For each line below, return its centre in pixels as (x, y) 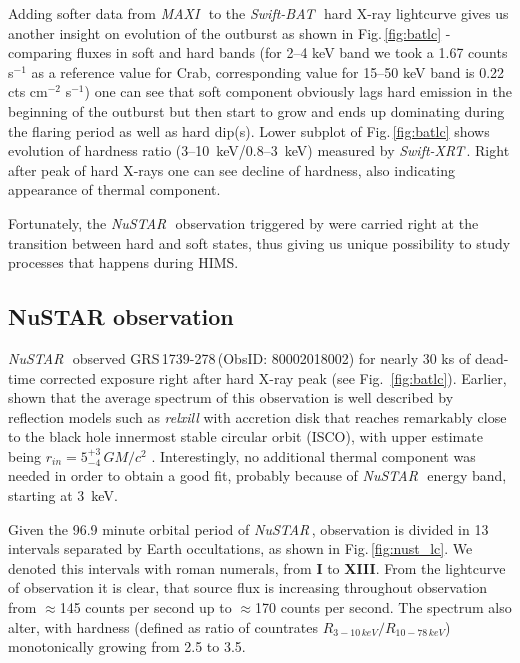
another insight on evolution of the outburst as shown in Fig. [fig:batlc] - (229, 32)
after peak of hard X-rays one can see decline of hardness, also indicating (231, 169)
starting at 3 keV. (63, 495)
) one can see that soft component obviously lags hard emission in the (298, 91)
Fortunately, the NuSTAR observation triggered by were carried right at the (243, 222)
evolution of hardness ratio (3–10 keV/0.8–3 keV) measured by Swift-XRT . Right (259, 150)
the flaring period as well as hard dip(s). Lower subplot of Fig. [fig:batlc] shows (249, 130)
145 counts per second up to (145, 607)
